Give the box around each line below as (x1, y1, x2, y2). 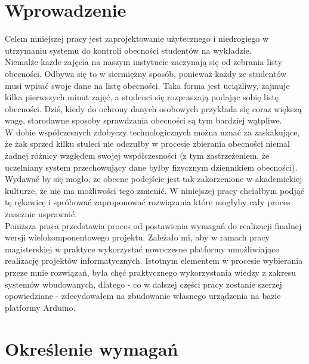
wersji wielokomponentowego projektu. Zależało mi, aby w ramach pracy (5, 231, 270, 243)
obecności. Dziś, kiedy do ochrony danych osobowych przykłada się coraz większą (5, 102, 302, 115)
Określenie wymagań (5, 336, 178, 360)
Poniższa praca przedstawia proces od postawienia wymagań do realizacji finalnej (5, 219, 302, 232)
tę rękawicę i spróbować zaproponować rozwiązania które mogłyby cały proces (5, 196, 291, 208)
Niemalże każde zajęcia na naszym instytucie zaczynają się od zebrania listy (5, 55, 283, 68)
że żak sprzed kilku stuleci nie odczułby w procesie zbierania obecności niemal (5, 137, 290, 150)
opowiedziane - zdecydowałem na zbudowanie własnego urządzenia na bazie (5, 289, 281, 302)
